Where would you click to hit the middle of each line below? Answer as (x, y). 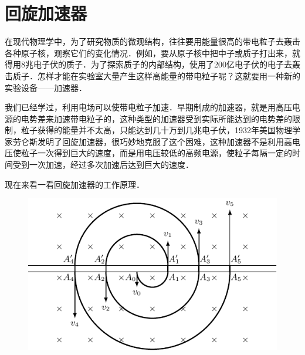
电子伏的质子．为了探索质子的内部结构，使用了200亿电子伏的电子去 (162, 64)
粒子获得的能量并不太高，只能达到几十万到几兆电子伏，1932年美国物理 (156, 130)
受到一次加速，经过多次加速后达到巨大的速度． (103, 165)
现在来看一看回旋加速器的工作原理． (74, 184)
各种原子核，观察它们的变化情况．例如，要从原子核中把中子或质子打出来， (148, 53)
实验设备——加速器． (46, 87)
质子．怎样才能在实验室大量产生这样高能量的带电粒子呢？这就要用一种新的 (156, 75)
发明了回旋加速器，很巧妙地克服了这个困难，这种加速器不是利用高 (165, 141)
